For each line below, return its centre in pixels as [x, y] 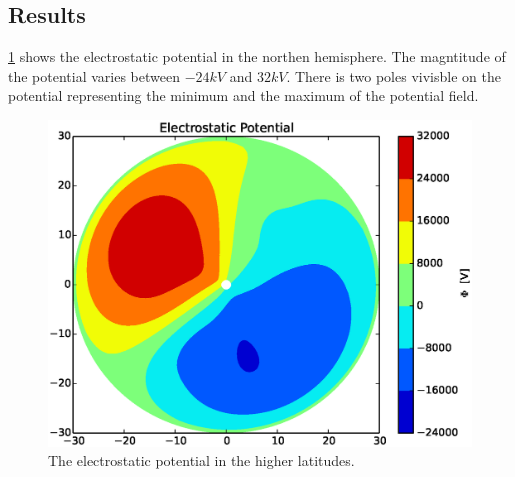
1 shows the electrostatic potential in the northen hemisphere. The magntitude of [257, 56]
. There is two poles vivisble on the [393, 75]
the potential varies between [94, 75]
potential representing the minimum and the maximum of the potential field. [243, 95]
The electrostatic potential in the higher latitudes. [201, 460]
